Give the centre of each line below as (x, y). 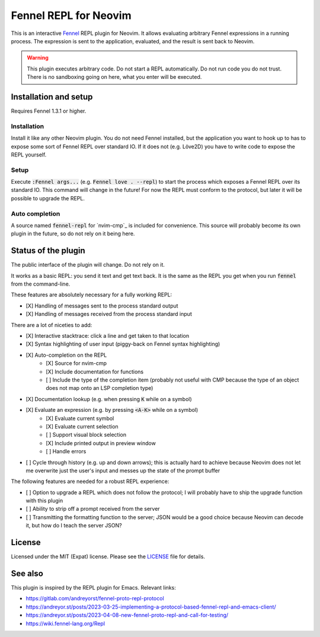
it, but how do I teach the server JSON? (74, 526)
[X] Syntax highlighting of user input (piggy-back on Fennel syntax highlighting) (123, 344)
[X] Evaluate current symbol (80, 418)
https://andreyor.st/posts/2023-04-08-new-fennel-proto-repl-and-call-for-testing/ (127, 615)
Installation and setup (52, 97)
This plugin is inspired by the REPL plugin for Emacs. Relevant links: (93, 588)
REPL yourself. (29, 155)
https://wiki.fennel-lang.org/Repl (65, 623)
